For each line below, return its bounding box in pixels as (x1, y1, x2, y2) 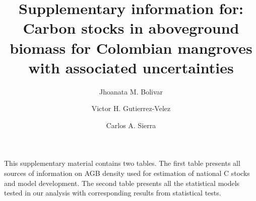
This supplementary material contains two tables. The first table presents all (4, 158, 240, 168)
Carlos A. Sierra (106, 120, 156, 130)
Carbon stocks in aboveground (23, 18, 239, 38)
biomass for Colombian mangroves (10, 37, 252, 58)
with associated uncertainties (28, 57, 234, 77)
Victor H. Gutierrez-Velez (91, 103, 171, 114)
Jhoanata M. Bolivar (99, 86, 163, 96)
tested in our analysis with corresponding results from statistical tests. (4, 187, 221, 198)
